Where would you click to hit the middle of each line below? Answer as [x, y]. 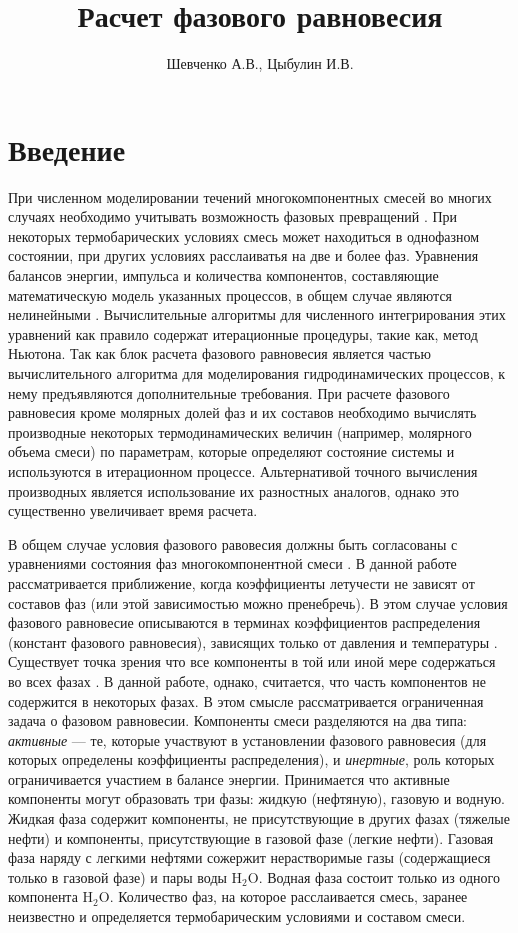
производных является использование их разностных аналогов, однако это [234, 490]
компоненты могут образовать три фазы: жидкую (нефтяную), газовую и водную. [257, 798]
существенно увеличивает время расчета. [133, 510]
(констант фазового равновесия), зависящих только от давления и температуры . [253, 641]
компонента [43, 896]
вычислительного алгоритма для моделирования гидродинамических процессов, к [257, 373]
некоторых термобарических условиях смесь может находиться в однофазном [244, 235]
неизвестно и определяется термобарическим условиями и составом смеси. [237, 916]
